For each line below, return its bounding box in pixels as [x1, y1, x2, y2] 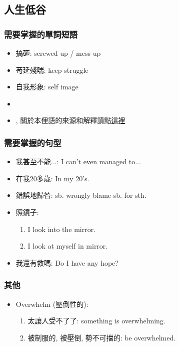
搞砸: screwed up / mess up [15, 48, 101, 58]
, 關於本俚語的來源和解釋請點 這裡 [15, 115, 125, 126]
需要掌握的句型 [4, 136, 61, 149]
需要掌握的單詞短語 [4, 28, 78, 40]
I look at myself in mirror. [27, 241, 108, 251]
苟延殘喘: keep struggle [15, 64, 88, 75]
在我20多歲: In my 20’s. [15, 173, 89, 183]
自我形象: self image [15, 81, 78, 92]
